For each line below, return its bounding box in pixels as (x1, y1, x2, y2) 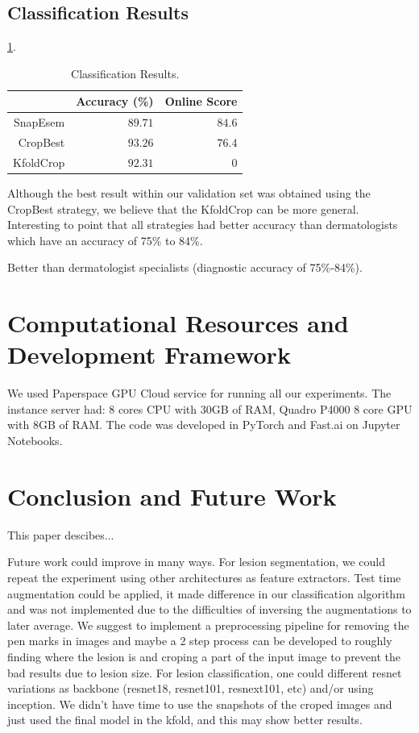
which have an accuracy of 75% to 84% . (7, 231, 203, 248)
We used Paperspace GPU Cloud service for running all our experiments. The (7, 385, 392, 402)
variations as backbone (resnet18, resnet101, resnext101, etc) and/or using (7, 680, 374, 697)
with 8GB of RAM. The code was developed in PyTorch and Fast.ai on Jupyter (7, 416, 400, 433)
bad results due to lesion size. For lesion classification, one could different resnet (7, 664, 402, 681)
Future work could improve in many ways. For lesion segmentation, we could (7, 553, 385, 570)
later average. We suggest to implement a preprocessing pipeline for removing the (7, 616, 409, 633)
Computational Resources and (7, 306, 349, 339)
